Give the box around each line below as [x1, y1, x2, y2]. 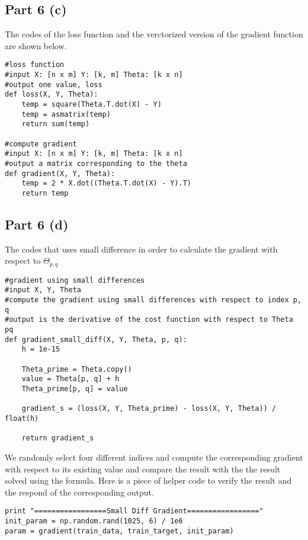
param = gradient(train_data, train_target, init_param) [5, 526, 234, 535]
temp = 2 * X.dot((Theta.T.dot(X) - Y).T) [21, 179, 191, 188]
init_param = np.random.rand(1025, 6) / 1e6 [5, 517, 183, 526]
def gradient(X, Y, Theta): [5, 169, 115, 178]
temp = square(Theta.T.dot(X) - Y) [21, 100, 162, 109]
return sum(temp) [21, 120, 90, 129]
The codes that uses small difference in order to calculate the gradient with [5, 242, 278, 255]
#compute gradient [5, 139, 77, 148]
